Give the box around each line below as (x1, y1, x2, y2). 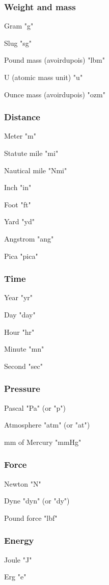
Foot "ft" (4, 199, 31, 209)
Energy (4, 534, 34, 547)
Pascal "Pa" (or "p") (4, 402, 66, 413)
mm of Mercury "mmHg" (4, 436, 81, 447)
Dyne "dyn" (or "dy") (4, 495, 70, 506)
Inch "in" (4, 182, 32, 193)
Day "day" (4, 309, 36, 320)
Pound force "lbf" (4, 512, 58, 523)
